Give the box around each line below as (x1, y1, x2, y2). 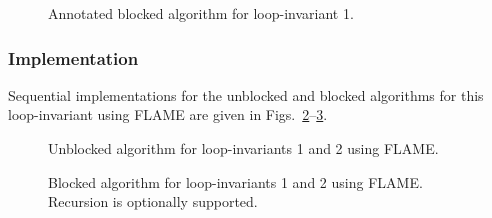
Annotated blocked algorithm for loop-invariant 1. (48, 3, 354, 23)
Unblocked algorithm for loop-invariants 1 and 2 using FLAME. (48, 138, 439, 158)
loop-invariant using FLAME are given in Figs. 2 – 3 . (8, 104, 328, 125)
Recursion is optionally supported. (48, 191, 258, 212)
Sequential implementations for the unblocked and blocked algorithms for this (8, 84, 484, 105)
